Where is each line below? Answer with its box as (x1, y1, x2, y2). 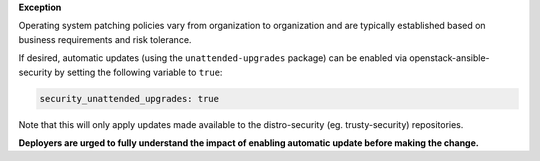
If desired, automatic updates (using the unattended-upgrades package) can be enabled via (18, 52, 408, 64)
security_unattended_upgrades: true (39, 93, 220, 104)
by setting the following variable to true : (54, 66, 223, 78)
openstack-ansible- (408, 52, 490, 64)
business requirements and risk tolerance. (18, 33, 192, 45)
